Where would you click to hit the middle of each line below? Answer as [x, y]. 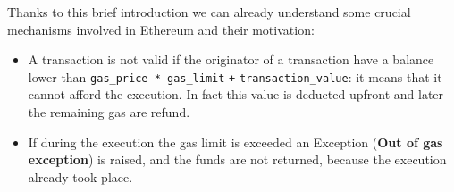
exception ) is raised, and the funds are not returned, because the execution [237, 159]
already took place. [80, 176]
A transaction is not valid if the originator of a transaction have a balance [231, 59]
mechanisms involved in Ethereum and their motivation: [161, 29]
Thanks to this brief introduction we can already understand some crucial [209, 12]
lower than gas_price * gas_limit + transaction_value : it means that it [235, 76]
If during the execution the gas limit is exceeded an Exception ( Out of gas [235, 142]
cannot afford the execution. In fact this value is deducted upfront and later [236, 94]
